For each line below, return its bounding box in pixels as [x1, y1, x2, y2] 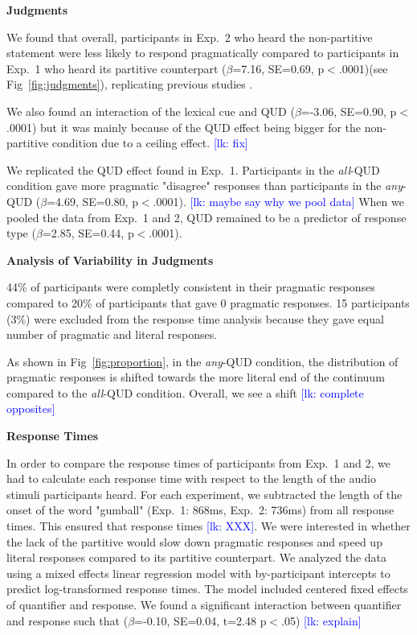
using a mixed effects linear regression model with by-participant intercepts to [6, 564, 390, 581]
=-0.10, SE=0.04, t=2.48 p [134, 612, 267, 629]
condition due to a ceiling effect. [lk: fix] [51, 134, 248, 151]
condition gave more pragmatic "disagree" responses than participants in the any [6, 177, 403, 194]
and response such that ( [6, 612, 129, 629]
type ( [6, 225, 36, 241]
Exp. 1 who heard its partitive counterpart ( [6, 60, 227, 76]
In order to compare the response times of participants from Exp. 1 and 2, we [6, 454, 390, 471]
